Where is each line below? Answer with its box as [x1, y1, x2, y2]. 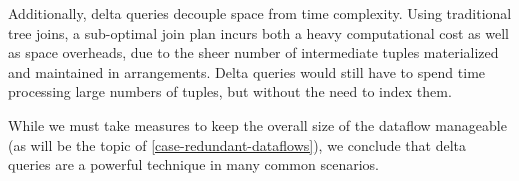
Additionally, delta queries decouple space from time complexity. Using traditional [8, 3, 512, 23]
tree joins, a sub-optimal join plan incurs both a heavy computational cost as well [8, 22, 509, 43]
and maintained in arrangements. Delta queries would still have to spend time [8, 61, 486, 82]
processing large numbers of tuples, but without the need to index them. [8, 81, 452, 102]
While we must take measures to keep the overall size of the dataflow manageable [8, 114, 507, 135]
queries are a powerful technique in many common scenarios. [8, 154, 379, 175]
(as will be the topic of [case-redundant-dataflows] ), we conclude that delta [8, 134, 466, 155]
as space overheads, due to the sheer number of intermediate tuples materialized [8, 42, 499, 63]
